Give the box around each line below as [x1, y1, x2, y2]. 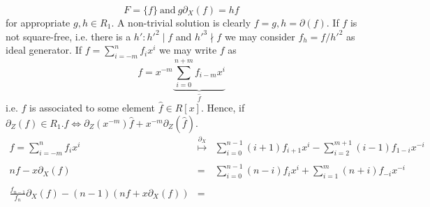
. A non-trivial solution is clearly [111, 15, 251, 29]
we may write [159, 43, 217, 57]
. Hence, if [200, 100, 245, 115]
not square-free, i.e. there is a [6, 29, 131, 43]
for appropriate [6, 15, 71, 29]
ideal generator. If [6, 43, 82, 57]
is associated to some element [29, 100, 156, 115]
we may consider [224, 29, 295, 43]
